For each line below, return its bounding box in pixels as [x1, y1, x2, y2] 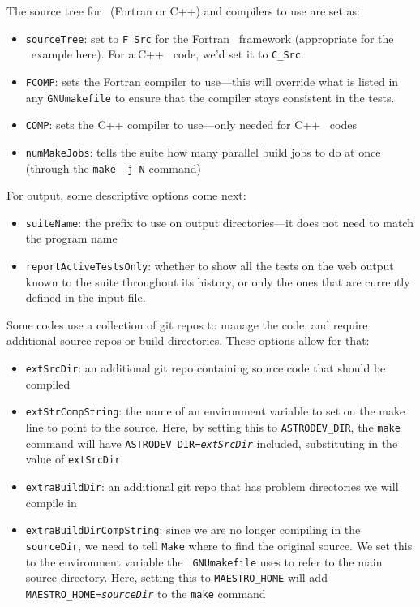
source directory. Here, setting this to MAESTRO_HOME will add [25, 569, 328, 586]
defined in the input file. [25, 289, 146, 306]
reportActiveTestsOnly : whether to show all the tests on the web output [25, 257, 394, 274]
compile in [25, 493, 77, 510]
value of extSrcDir [25, 450, 121, 467]
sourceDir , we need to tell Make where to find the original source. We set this [25, 536, 413, 553]
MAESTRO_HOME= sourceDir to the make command [25, 584, 266, 601]
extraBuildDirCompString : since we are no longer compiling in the [25, 521, 361, 538]
